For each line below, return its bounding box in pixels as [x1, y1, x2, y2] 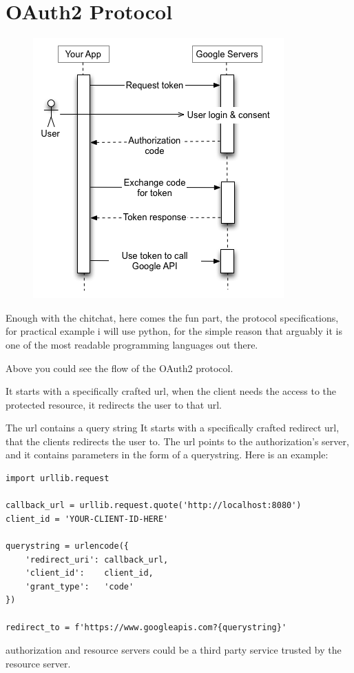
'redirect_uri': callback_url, [25, 554, 169, 565]
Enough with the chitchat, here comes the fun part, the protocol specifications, [6, 310, 339, 324]
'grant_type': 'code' [25, 581, 134, 592]
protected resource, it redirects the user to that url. [6, 397, 222, 411]
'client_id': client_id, [25, 568, 154, 578]
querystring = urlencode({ [6, 541, 129, 552]
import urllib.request [6, 474, 110, 484]
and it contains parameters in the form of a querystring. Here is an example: [6, 447, 329, 462]
